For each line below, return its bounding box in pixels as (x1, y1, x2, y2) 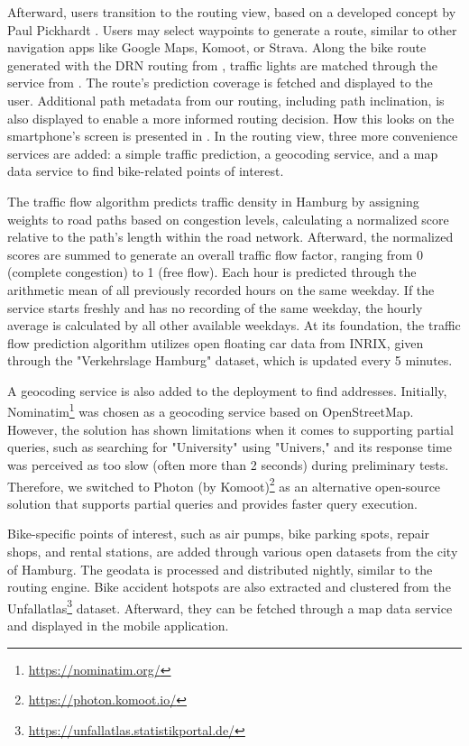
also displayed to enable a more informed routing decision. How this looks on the (7, 108, 455, 127)
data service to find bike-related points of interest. (7, 161, 284, 180)
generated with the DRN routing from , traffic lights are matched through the (7, 55, 438, 74)
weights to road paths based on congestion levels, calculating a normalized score (7, 209, 449, 228)
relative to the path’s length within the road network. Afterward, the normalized (7, 227, 454, 246)
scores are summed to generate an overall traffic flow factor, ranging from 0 (7, 244, 423, 263)
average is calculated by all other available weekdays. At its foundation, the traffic (7, 316, 461, 335)
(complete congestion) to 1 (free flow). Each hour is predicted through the (7, 262, 417, 281)
